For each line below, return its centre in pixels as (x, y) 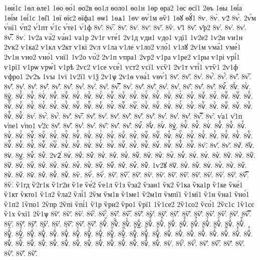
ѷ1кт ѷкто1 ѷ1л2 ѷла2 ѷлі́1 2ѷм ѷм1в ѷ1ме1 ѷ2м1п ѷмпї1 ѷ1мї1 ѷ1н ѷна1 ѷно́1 (127, 194)
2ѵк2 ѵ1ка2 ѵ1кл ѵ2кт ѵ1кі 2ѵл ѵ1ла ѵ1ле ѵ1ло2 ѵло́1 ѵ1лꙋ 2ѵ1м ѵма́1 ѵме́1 (122, 47)
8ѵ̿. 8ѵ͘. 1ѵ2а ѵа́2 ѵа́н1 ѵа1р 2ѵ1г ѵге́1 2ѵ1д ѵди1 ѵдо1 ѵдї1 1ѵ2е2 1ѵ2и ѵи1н (123, 37)
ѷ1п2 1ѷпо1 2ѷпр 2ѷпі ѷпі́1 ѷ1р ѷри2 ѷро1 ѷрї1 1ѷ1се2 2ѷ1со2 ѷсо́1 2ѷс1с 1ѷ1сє (129, 204)
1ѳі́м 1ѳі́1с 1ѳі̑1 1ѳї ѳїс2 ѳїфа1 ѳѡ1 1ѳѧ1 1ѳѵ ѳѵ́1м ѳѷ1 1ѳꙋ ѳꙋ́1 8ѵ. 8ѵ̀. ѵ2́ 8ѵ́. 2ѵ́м (130, 17)
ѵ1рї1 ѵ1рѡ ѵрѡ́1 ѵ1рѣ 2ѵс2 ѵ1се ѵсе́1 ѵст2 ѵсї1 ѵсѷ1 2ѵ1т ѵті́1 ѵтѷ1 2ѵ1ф (121, 66)
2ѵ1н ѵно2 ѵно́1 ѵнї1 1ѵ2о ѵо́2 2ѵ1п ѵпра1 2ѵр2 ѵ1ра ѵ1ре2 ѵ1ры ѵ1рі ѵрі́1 (122, 56)
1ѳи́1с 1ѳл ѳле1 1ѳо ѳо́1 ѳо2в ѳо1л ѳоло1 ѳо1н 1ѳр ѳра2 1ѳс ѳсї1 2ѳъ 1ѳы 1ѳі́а (123, 8)
